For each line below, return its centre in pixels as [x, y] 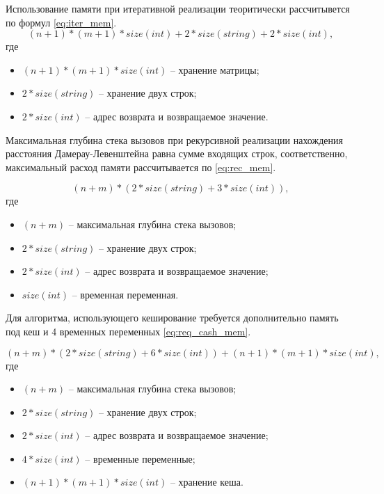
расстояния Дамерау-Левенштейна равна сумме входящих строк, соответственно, [177, 153]
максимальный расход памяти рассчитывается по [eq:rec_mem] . [141, 167]
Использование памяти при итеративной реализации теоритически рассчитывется [178, 8]
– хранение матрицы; [215, 69]
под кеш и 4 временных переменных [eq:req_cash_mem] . [128, 331]
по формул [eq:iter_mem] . [61, 22]
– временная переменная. [125, 294]
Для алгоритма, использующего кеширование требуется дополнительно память [172, 318]
